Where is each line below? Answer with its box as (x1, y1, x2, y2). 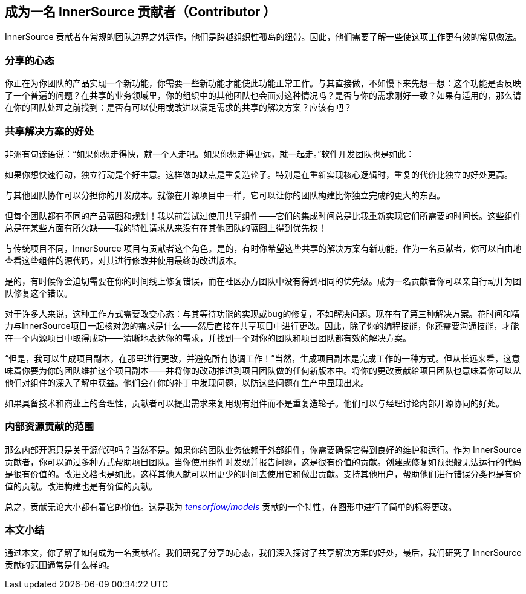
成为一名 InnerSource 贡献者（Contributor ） (5, 4, 276, 19)
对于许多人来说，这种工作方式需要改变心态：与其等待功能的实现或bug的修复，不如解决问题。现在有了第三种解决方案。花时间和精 (5, 308, 520, 319)
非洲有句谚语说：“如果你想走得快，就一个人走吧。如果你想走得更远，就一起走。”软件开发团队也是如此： (5, 148, 415, 159)
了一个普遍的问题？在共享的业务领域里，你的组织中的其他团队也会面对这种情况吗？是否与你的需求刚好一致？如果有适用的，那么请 (5, 90, 521, 101)
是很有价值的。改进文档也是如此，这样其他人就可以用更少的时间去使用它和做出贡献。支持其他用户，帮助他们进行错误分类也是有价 (5, 468, 521, 479)
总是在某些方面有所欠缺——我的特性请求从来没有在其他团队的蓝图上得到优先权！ (5, 222, 326, 233)
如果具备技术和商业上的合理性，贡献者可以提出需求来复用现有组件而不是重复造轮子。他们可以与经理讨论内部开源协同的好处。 (5, 397, 504, 408)
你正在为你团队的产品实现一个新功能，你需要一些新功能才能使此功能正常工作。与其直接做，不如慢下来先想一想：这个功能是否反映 (5, 78, 521, 89)
